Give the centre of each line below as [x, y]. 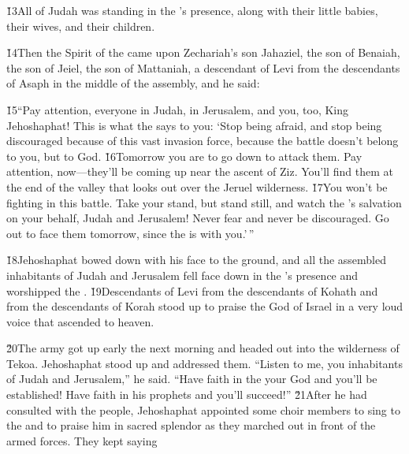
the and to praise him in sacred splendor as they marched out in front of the [191, 425]
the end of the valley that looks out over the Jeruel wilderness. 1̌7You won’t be [197, 186]
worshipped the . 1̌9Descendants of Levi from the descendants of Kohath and [192, 290]
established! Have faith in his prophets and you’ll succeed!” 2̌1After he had [187, 394]
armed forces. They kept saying [82, 440]
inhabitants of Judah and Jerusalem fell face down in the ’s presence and [182, 275]
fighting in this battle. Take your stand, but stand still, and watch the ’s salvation [204, 202]
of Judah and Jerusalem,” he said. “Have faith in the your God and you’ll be [192, 379]
